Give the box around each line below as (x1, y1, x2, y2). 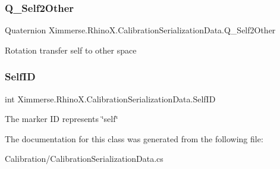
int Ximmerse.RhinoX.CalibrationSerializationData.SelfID (5, 92, 216, 105)
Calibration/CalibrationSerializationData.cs (5, 152, 163, 165)
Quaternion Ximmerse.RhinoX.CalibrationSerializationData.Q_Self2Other (5, 24, 276, 36)
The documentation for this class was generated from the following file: (5, 132, 263, 145)
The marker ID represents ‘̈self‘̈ (5, 112, 118, 125)
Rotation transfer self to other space (5, 43, 137, 56)
